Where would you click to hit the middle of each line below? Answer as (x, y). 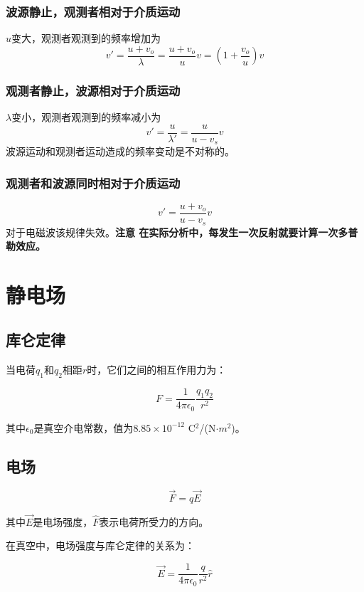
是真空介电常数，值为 (84, 427)
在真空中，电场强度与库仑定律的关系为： (100, 545)
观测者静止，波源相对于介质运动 (93, 90)
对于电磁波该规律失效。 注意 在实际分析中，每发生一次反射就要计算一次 (172, 232)
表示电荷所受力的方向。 (154, 521)
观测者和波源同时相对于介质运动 (93, 183)
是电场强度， (63, 521)
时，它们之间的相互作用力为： (157, 370)
